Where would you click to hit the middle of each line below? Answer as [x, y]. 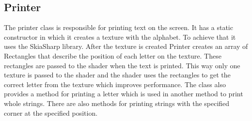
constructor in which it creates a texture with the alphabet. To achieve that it [120, 37]
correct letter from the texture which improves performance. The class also [115, 84]
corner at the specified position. [51, 113]
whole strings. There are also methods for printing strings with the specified [117, 103]
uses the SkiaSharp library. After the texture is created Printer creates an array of [126, 46]
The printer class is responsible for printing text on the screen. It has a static [118, 27]
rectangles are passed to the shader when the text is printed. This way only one [122, 65]
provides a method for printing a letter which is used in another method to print [124, 94]
